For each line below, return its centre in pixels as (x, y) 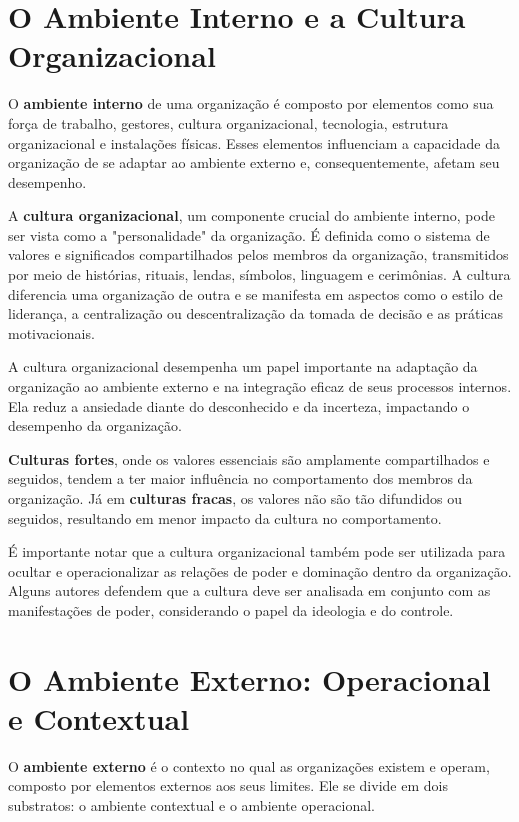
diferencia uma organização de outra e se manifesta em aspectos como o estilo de (255, 293)
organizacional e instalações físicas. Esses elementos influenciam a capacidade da (254, 142)
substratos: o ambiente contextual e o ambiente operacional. (192, 805)
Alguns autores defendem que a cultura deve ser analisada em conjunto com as (249, 590)
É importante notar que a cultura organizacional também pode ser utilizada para (257, 551)
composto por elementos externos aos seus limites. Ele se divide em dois (228, 785)
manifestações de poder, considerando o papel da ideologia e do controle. (231, 609)
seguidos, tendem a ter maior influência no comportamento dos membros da (240, 478)
